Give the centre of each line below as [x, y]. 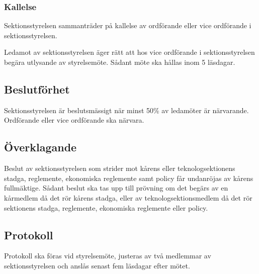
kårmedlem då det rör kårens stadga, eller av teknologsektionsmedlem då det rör [128, 197]
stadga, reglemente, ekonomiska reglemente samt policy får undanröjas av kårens [129, 178]
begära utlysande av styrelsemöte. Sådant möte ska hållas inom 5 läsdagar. [120, 62]
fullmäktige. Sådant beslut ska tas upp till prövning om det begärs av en [116, 188]
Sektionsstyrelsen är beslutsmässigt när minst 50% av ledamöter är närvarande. [126, 110]
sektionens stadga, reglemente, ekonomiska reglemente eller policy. [106, 207]
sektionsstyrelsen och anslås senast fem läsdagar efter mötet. [97, 265]
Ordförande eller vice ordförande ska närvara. [74, 120]
